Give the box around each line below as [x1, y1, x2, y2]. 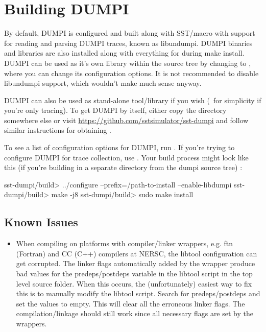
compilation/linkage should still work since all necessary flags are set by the [16, 308, 253, 319]
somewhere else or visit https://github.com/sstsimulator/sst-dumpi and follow [4, 114, 249, 125]
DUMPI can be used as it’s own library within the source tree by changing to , [4, 57, 251, 68]
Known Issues [4, 214, 78, 230]
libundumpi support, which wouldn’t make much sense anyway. [4, 78, 202, 88]
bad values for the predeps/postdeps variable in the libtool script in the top [16, 268, 253, 279]
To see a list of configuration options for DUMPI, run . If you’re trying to [4, 142, 235, 153]
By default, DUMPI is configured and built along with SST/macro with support [4, 28, 255, 38]
